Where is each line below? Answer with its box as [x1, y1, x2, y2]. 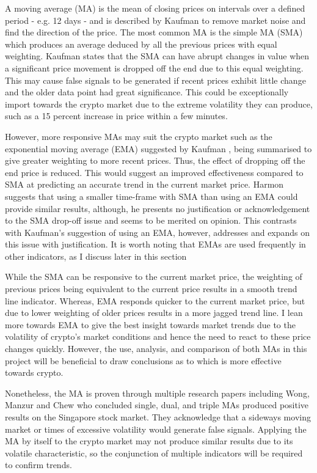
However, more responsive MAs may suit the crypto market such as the [5, 130, 272, 142]
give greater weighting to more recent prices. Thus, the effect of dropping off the [5, 154, 305, 167]
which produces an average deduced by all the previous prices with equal [5, 37, 277, 50]
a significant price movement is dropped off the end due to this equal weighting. [5, 61, 304, 74]
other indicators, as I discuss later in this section [5, 249, 187, 262]
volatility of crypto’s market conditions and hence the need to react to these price [5, 330, 311, 343]
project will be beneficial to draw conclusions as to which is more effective [5, 354, 282, 367]
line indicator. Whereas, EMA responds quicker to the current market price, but [5, 294, 305, 307]
